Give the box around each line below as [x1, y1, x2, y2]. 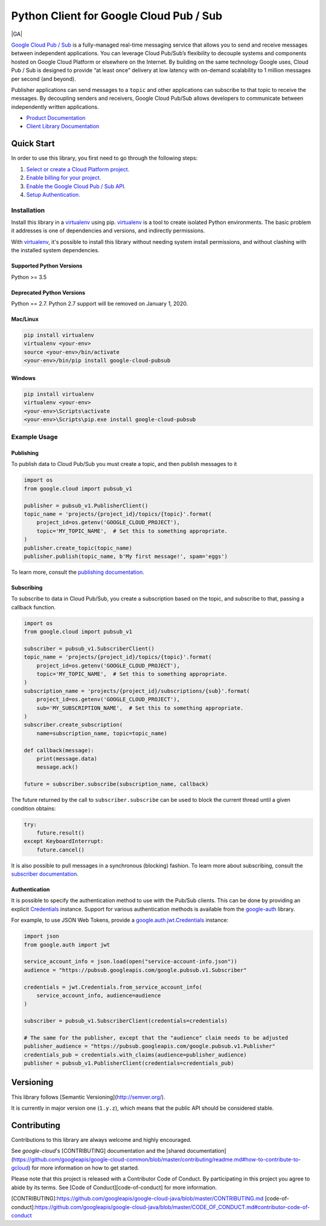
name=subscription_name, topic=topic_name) [36, 730, 167, 736]
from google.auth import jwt [24, 941, 110, 948]
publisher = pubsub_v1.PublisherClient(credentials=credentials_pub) [24, 1060, 234, 1067]
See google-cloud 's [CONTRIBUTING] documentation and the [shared [11, 1147, 186, 1155]
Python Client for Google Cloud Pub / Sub [11, 9, 223, 22]
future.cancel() [36, 846, 85, 853]
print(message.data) [36, 755, 98, 762]
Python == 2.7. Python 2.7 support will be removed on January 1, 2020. [11, 300, 188, 307]
